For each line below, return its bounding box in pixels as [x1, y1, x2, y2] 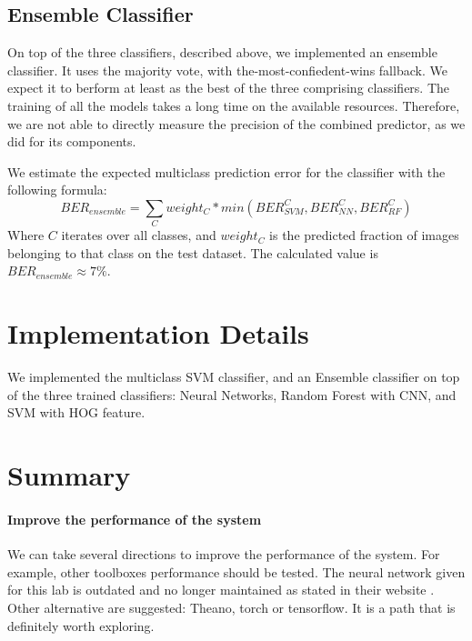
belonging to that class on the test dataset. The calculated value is [7, 243, 378, 262]
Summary [7, 456, 131, 494]
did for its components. [7, 132, 136, 151]
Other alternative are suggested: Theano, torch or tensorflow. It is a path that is [7, 597, 456, 616]
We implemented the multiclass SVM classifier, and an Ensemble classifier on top [7, 367, 460, 386]
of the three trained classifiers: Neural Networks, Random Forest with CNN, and [7, 385, 457, 404]
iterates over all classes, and [61, 225, 216, 245]
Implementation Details [7, 315, 309, 352]
